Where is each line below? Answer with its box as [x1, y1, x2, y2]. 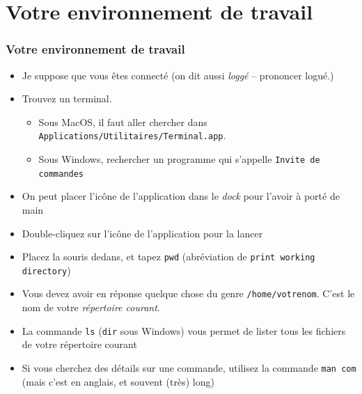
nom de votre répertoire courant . [22, 300, 160, 315]
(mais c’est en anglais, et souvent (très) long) [22, 374, 214, 388]
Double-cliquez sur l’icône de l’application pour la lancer [22, 226, 263, 240]
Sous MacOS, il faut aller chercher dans [38, 114, 207, 129]
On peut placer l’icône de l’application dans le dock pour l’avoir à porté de [22, 189, 340, 203]
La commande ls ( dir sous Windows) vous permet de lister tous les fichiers [22, 323, 346, 338]
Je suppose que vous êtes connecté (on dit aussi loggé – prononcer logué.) [22, 68, 334, 82]
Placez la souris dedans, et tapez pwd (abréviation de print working [22, 249, 315, 264]
